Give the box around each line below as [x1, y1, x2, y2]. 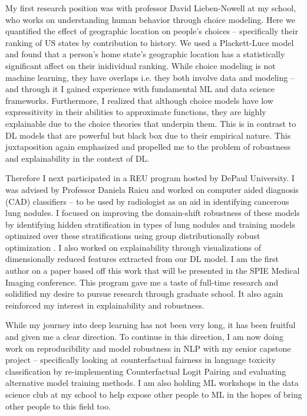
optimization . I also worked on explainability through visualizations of [5, 241, 261, 253]
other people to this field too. [5, 399, 111, 412]
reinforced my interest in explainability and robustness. [5, 299, 204, 311]
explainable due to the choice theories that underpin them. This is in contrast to [5, 117, 296, 129]
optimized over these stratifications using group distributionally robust [5, 230, 260, 242]
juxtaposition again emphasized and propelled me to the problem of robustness [5, 140, 291, 153]
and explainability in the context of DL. [5, 152, 150, 164]
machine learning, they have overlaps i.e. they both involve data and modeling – [5, 71, 295, 83]
